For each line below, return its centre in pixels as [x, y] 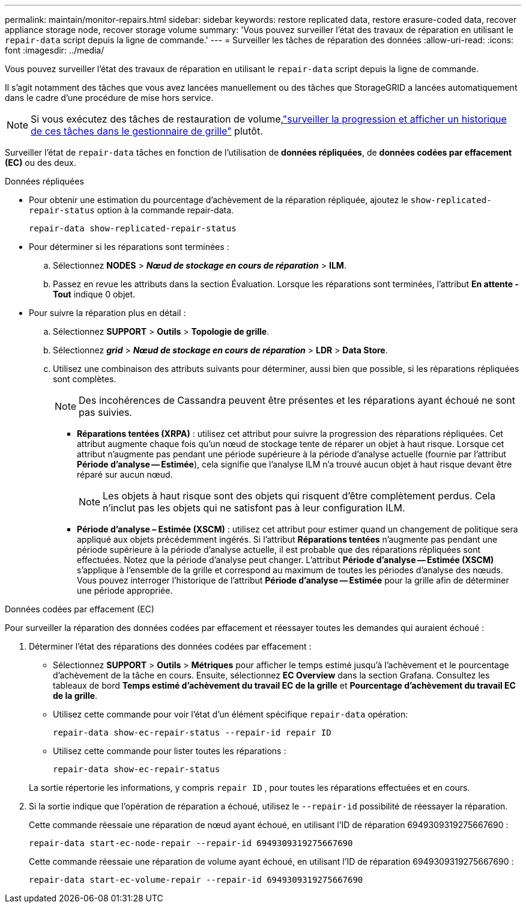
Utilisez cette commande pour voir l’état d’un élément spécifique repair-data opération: [231, 714]
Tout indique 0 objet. [94, 294]
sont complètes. [85, 379]
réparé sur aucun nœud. [125, 474]
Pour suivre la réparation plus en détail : [107, 313]
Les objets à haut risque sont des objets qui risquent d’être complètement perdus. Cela [299, 496]
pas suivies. [105, 412]
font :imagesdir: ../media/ [55, 50]
